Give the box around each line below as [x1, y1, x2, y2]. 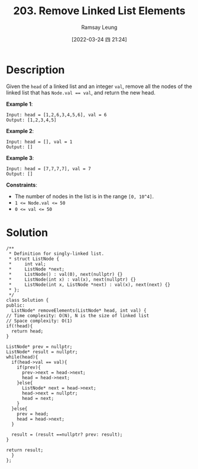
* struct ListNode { [8, 256, 60, 262]
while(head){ [6, 354, 38, 360]
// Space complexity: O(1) [6, 318, 73, 324]
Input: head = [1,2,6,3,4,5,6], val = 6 [6, 112, 108, 118]
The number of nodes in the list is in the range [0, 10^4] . [14, 193, 154, 200]
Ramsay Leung [81, 24, 118, 31]
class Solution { [6, 297, 49, 303]
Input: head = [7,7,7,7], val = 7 [6, 165, 92, 172]
